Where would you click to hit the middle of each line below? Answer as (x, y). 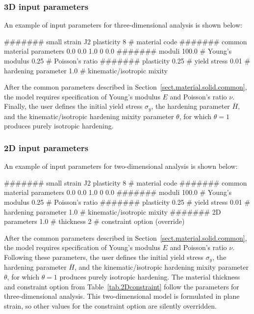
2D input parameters (46, 147)
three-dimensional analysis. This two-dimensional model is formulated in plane (122, 296)
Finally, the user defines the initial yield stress (73, 106)
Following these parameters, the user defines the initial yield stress (104, 257)
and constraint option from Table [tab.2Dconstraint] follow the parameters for (122, 286)
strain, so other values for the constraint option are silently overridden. (110, 305)
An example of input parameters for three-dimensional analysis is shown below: (123, 25)
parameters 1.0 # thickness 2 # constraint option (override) (94, 221)
